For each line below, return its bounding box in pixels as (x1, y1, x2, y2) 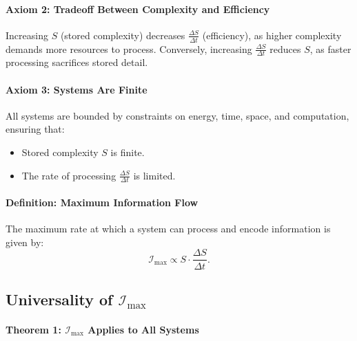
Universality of (6, 288, 113, 309)
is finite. (110, 145, 145, 159)
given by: (6, 234, 44, 249)
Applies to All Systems (88, 322, 199, 336)
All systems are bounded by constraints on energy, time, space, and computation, (6, 108, 349, 122)
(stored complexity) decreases (60, 27, 185, 42)
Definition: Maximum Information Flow (6, 195, 198, 210)
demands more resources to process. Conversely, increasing (6, 41, 252, 56)
